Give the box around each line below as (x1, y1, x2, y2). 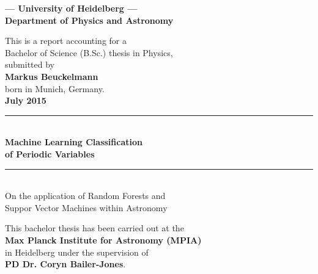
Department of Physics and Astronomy (5, 13, 174, 26)
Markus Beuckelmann (5, 70, 98, 82)
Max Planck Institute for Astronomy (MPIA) (5, 233, 202, 246)
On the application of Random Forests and (5, 189, 166, 202)
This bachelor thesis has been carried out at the (5, 222, 184, 234)
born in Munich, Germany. (5, 82, 105, 95)
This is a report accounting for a (5, 34, 127, 47)
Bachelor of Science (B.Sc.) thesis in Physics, (5, 46, 173, 59)
